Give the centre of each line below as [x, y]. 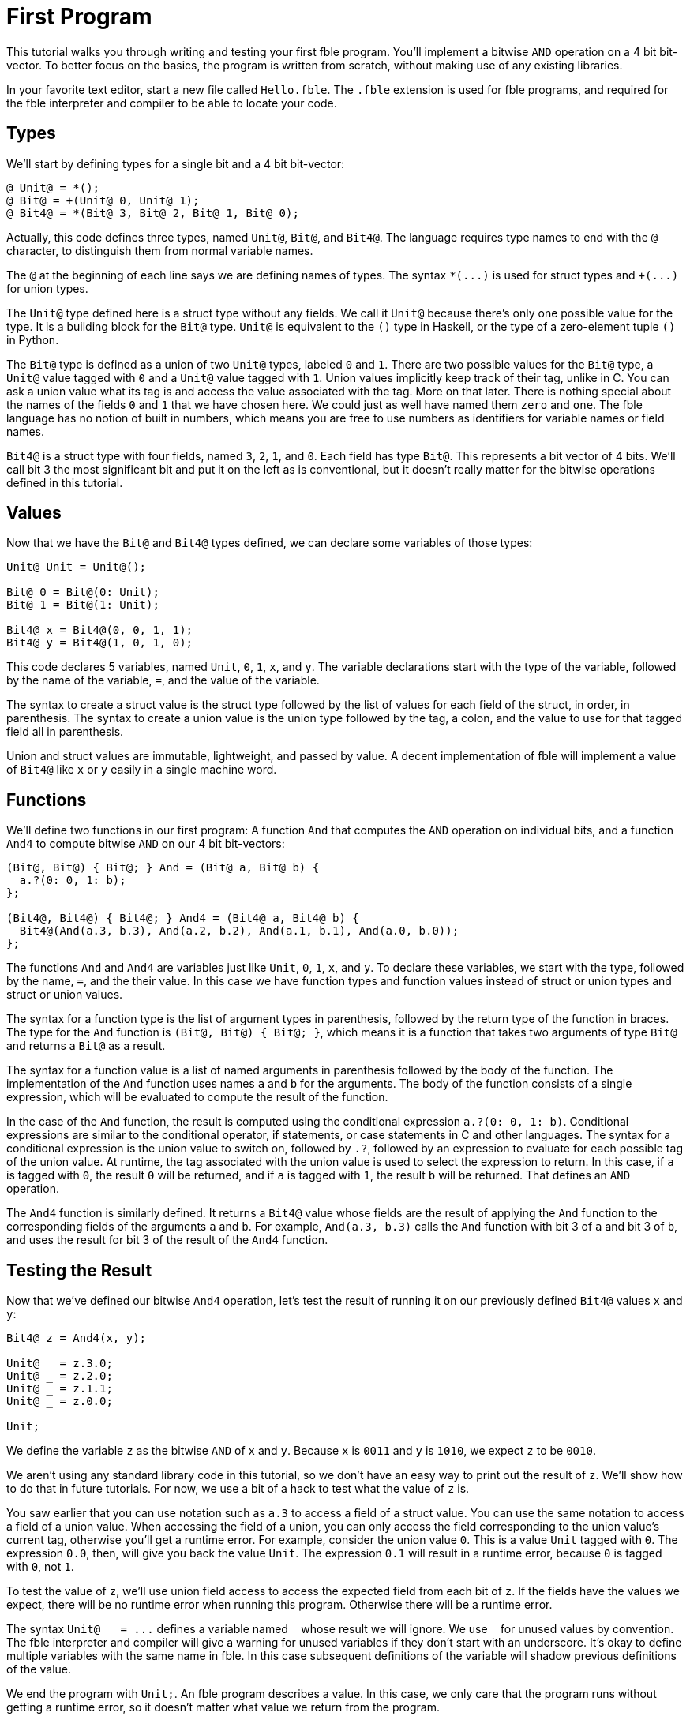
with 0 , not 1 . [40, 1567]
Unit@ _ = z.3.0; [60, 1364]
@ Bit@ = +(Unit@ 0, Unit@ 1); [103, 200]
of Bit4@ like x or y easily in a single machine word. [142, 770]
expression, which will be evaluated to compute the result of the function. [197, 1097]
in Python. [33, 339]
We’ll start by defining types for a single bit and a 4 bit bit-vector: [176, 163]
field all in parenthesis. [65, 732]
